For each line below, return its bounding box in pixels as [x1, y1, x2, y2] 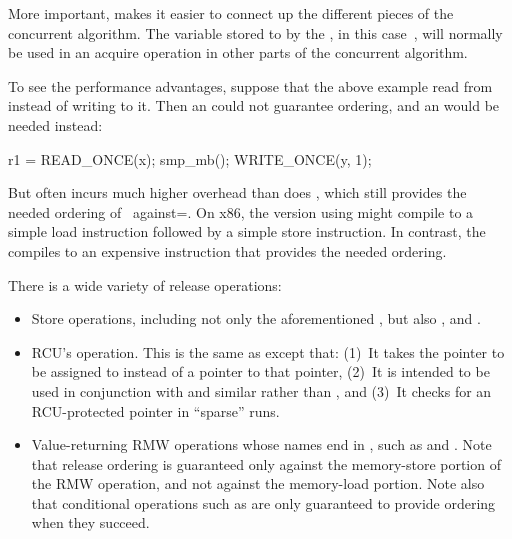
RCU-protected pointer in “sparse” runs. [31, 400, 280, 421]
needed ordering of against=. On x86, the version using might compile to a [8, 201, 474, 222]
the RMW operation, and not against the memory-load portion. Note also [31, 473, 485, 494]
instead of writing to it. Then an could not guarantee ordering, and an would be [8, 95, 500, 116]
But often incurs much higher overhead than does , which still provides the [8, 182, 467, 203]
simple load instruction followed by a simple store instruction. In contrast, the [8, 221, 486, 242]
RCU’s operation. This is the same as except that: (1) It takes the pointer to [31, 341, 505, 362]
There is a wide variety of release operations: [8, 274, 282, 295]
